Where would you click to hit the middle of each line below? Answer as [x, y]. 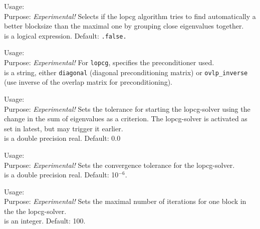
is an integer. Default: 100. [45, 221]
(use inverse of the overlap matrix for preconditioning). [88, 82]
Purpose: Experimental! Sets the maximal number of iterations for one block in [125, 201]
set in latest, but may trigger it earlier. [64, 128]
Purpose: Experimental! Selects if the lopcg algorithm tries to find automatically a [130, 16]
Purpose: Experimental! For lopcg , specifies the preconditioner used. [109, 62]
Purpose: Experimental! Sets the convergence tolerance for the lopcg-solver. [119, 165]
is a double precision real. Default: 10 [61, 175]
